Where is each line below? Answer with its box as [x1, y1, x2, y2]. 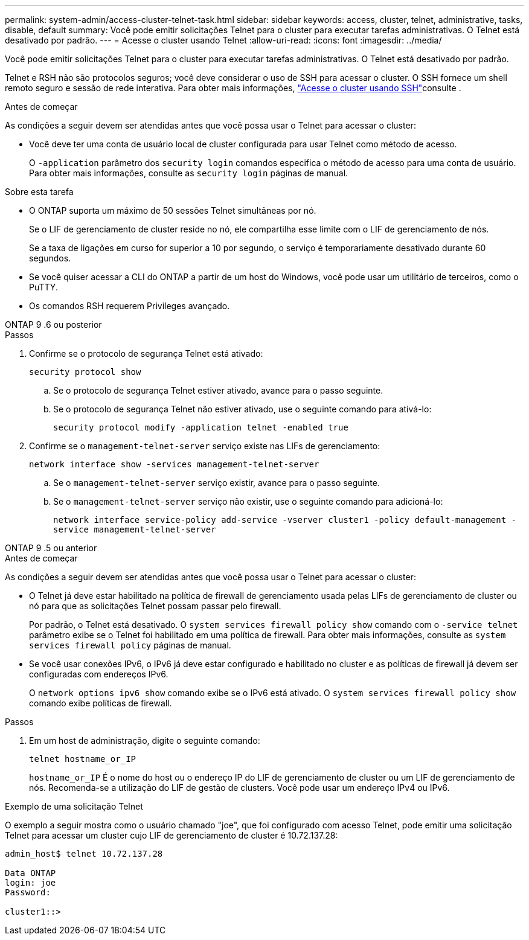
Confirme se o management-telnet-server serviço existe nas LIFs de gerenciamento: [29, 441, 380, 451]
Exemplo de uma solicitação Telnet [5, 801, 143, 811]
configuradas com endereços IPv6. [29, 669, 168, 679]
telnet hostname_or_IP [29, 754, 136, 764]
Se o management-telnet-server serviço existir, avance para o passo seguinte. [53, 478, 380, 488]
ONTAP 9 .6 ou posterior [5, 319, 102, 330]
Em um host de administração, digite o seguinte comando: [29, 735, 260, 746]
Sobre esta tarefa [5, 187, 74, 197]
